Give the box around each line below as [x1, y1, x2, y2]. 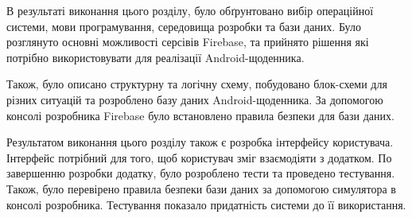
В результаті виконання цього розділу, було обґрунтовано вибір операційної [6, 2, 374, 18]
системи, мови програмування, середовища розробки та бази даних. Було [6, 18, 361, 34]
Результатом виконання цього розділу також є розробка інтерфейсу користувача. [6, 134, 394, 150]
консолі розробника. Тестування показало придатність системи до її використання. [6, 196, 406, 212]
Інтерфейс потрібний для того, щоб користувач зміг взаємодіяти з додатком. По [6, 149, 392, 165]
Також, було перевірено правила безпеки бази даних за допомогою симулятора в [6, 180, 396, 197]
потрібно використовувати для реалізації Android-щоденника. [6, 49, 305, 65]
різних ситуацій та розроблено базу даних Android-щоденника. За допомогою [6, 91, 383, 107]
